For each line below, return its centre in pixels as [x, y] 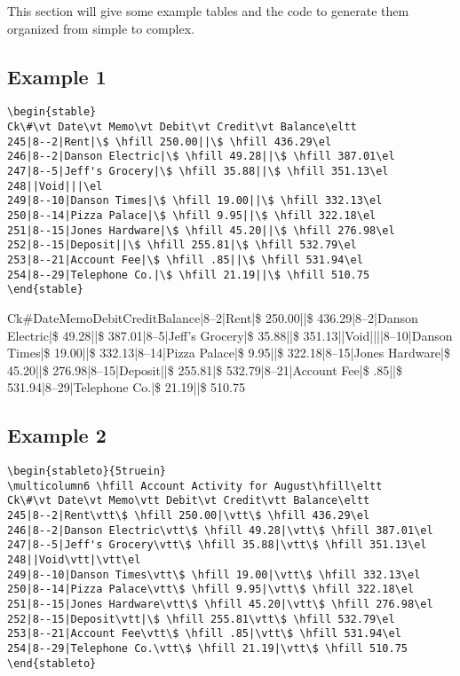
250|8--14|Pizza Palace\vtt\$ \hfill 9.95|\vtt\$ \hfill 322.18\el [211, 590]
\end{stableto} [52, 663]
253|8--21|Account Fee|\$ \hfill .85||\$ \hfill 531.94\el [185, 259]
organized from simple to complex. [101, 28]
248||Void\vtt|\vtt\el [74, 560]
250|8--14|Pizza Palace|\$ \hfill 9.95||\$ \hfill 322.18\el [192, 215]
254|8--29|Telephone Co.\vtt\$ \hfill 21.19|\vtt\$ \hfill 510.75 [208, 648]
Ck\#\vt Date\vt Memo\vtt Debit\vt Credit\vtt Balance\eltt [189, 501]
